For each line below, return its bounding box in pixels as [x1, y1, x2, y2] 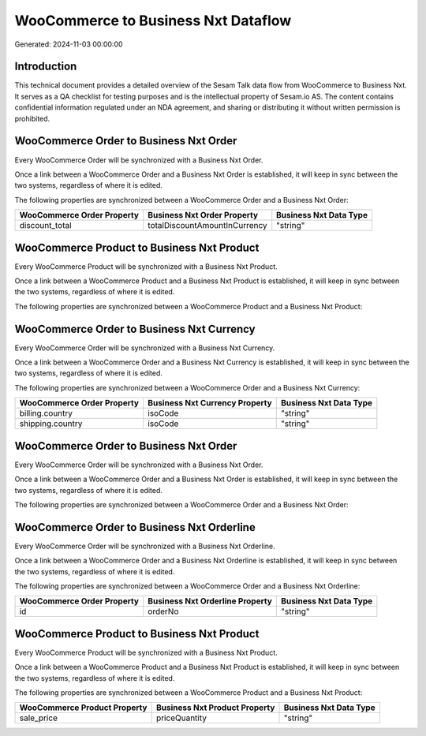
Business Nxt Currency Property [147, 398, 272, 409]
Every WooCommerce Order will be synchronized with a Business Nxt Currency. [14, 343, 275, 353]
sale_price [19, 712, 58, 723]
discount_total [19, 220, 72, 231]
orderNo [147, 606, 179, 617]
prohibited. [14, 114, 50, 123]
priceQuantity [155, 712, 207, 723]
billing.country [19, 408, 73, 419]
